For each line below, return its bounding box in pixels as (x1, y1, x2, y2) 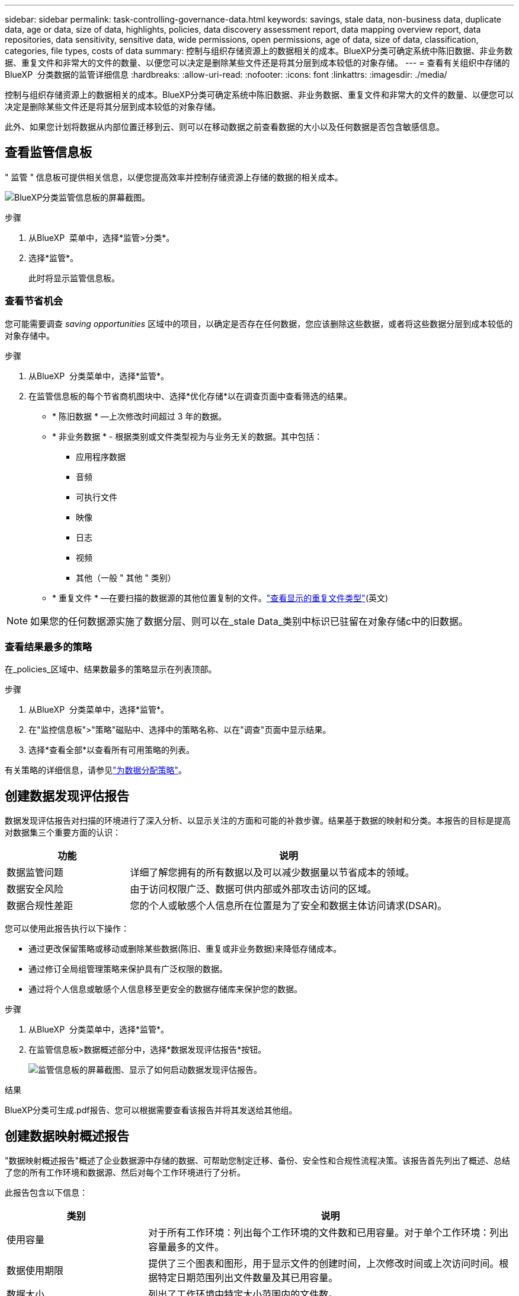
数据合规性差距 (7, 900, 73, 912)
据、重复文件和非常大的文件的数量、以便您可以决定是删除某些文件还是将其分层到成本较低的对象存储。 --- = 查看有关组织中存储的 (5, 58, 510, 68)
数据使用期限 (7, 1265, 64, 1277)
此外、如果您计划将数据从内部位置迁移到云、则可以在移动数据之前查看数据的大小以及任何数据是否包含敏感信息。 (5, 122, 444, 132)
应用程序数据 (76, 451, 126, 462)
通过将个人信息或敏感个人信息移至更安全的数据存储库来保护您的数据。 (28, 984, 302, 995)
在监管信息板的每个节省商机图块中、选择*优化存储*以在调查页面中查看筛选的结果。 (28, 390, 353, 401)
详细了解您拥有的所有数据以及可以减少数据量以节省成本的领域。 (130, 866, 415, 879)
